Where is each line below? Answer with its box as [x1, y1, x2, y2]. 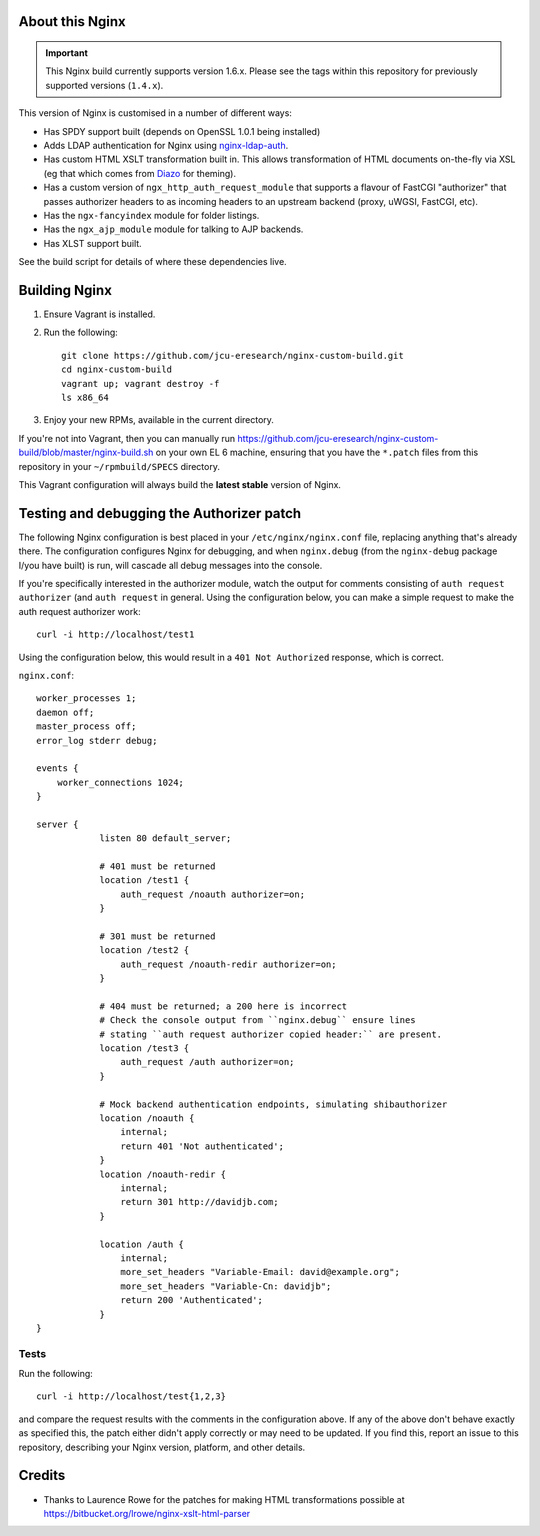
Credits [18, 1467, 66, 1484]
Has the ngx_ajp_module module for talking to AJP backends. [43, 223, 304, 235]
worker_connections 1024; [56, 776, 185, 788]
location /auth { [99, 1238, 185, 1250]
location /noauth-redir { [99, 1168, 227, 1180]
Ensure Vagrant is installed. [43, 308, 156, 320]
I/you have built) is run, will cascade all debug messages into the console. [18, 559, 323, 571]
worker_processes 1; [36, 693, 137, 704]
